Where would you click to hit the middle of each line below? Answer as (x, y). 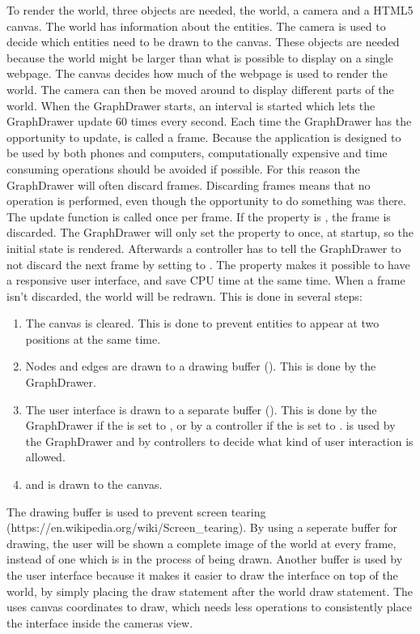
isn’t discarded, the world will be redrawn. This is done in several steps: (185, 296)
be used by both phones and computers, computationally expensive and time (197, 153)
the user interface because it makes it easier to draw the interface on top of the (202, 575)
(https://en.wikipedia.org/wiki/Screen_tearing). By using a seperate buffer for (202, 527)
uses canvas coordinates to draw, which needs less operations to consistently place (209, 607)
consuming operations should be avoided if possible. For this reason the (183, 168)
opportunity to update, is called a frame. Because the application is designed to (204, 137)
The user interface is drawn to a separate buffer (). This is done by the (201, 409)
